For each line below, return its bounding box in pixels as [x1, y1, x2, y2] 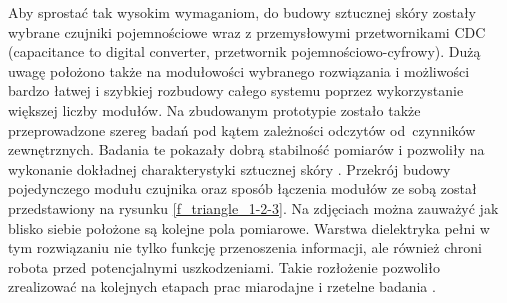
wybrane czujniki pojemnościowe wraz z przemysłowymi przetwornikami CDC [8, 21, 486, 42]
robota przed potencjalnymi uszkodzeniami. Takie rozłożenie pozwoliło [8, 256, 440, 277]
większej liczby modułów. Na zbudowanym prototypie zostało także [8, 99, 421, 120]
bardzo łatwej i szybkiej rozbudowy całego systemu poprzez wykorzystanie [8, 80, 464, 101]
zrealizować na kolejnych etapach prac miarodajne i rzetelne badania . [8, 276, 436, 297]
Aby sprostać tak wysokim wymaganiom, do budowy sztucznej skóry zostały [8, 2, 476, 22]
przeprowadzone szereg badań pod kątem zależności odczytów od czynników [8, 119, 476, 140]
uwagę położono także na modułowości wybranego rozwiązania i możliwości [8, 60, 470, 81]
